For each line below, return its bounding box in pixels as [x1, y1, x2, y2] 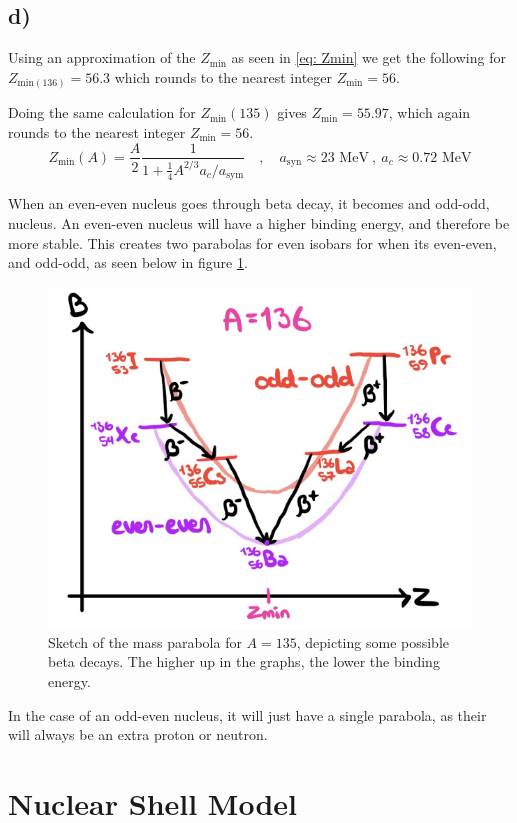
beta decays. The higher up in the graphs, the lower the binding [48, 651, 440, 672]
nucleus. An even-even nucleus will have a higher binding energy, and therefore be [8, 212, 510, 233]
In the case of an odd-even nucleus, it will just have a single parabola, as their [8, 704, 487, 725]
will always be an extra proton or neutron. [8, 724, 268, 745]
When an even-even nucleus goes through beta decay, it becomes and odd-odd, [8, 193, 490, 214]
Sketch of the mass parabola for [48, 631, 242, 652]
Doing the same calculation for [8, 102, 196, 123]
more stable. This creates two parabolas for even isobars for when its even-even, [8, 232, 497, 253]
